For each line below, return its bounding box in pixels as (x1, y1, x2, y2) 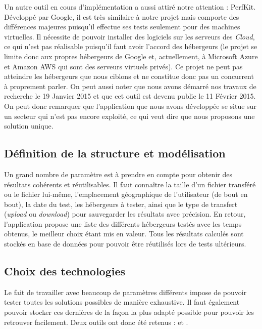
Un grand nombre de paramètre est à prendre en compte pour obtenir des (4, 169, 232, 179)
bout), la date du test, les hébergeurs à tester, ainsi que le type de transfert (4, 198, 238, 209)
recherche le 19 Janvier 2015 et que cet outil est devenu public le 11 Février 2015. (4, 91, 256, 101)
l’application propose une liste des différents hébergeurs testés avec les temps (4, 218, 242, 229)
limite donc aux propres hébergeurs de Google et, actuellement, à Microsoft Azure (4, 51, 258, 61)
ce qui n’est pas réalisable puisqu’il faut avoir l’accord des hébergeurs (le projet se (4, 41, 257, 52)
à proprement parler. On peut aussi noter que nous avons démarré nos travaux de (4, 80, 256, 91)
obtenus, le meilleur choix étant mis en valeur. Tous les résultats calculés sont (4, 228, 244, 239)
